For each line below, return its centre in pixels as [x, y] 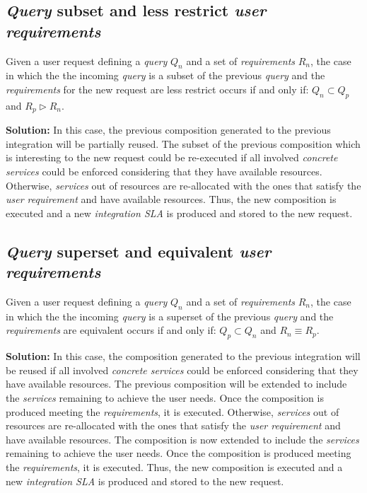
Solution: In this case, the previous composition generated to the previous [168, 130]
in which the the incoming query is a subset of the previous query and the [165, 75]
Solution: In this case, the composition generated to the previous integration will [183, 356]
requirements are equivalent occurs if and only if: [111, 330]
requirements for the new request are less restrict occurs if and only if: [157, 89]
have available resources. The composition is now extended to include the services [182, 439]
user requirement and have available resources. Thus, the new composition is [171, 199]
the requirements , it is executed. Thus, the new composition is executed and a [174, 466]
